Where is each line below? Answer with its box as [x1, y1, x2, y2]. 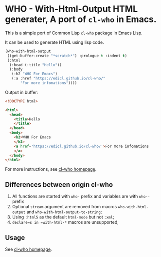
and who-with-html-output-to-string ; [26, 209, 102, 215]
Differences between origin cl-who [5, 180, 113, 189]
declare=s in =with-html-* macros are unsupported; [12, 219, 119, 225]
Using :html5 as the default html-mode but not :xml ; [12, 214, 114, 220]
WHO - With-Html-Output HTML [5, 3, 138, 15]
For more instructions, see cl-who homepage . [5, 166, 97, 172]
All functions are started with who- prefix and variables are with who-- [12, 194, 150, 199]
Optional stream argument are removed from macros [12, 204, 117, 210]
